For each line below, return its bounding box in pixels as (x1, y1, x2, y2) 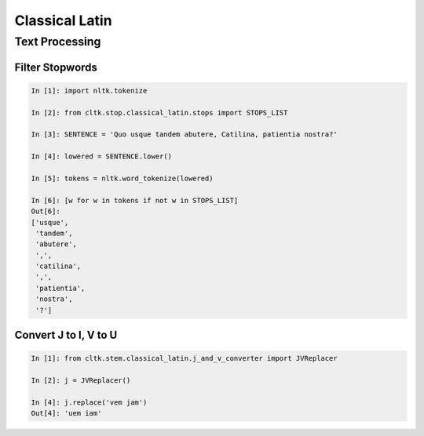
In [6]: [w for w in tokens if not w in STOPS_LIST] (31, 196, 239, 205)
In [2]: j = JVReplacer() (31, 376, 131, 384)
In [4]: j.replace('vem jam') (31, 398, 148, 407)
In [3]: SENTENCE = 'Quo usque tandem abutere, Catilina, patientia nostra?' (31, 130, 338, 139)
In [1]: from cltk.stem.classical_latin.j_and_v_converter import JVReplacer (31, 354, 338, 363)
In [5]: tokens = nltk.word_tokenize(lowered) (31, 173, 214, 183)
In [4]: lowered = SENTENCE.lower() (31, 152, 173, 161)
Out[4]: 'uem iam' (31, 409, 102, 418)
